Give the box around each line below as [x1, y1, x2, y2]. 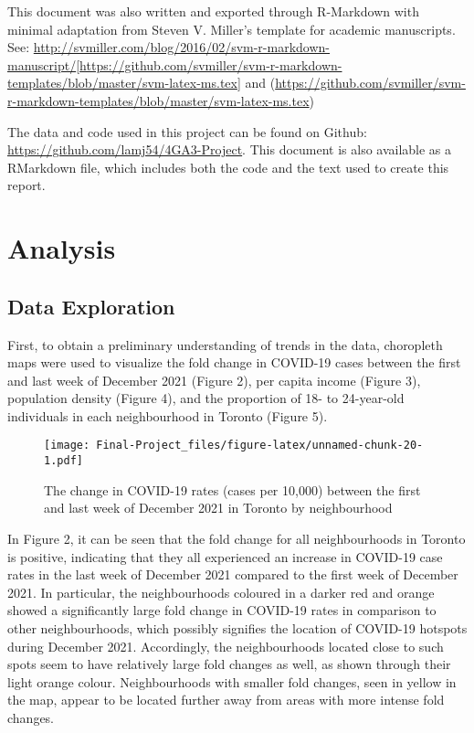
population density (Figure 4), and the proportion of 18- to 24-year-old [7, 388, 405, 408]
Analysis [7, 229, 116, 267]
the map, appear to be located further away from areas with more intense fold [7, 690, 445, 709]
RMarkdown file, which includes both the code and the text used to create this [7, 157, 449, 176]
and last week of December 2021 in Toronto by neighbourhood [44, 498, 393, 517]
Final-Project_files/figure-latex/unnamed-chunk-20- [96, 439, 424, 452]
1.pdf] [44, 454, 83, 468]
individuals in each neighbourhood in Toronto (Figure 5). [7, 406, 328, 425]
